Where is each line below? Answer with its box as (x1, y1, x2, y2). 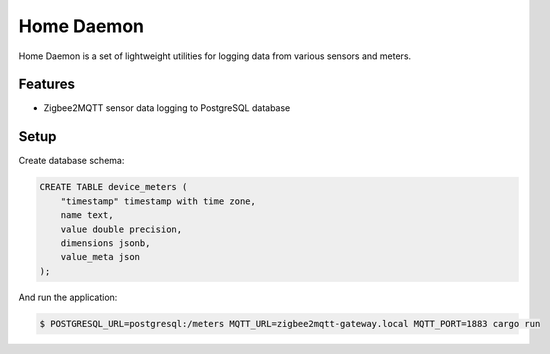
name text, (60, 210, 114, 221)
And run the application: (18, 291, 118, 303)
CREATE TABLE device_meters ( (39, 181, 188, 193)
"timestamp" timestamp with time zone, (60, 195, 257, 207)
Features (18, 76, 75, 93)
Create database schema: (18, 155, 125, 167)
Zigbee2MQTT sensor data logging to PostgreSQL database (43, 102, 291, 114)
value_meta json (60, 251, 140, 263)
